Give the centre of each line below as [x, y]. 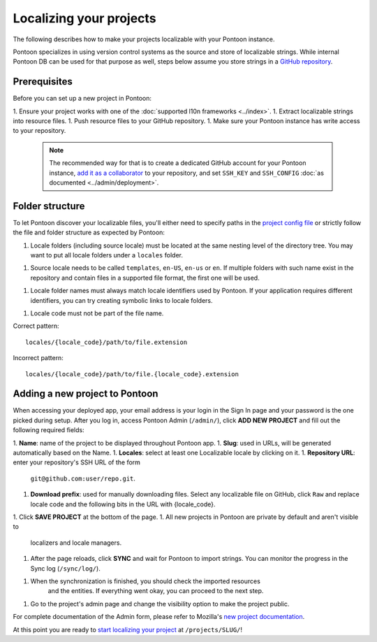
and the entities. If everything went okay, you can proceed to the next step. [156, 591]
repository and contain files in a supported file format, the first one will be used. [145, 278]
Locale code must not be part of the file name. [97, 313]
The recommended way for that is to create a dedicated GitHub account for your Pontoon [178, 163]
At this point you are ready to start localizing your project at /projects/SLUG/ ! [128, 629]
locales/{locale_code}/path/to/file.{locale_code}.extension [132, 374]
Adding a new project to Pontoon [86, 394]
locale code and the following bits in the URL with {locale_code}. [123, 504]
